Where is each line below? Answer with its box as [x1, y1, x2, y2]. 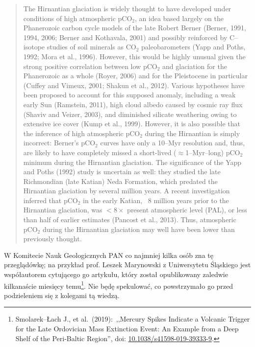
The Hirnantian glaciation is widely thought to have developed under [23, 3, 231, 13]
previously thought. [23, 233, 82, 244]
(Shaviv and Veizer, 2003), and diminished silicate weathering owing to [23, 109, 237, 119]
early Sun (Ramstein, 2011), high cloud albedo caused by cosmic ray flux [23, 99, 243, 109]
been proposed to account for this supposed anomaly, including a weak [23, 90, 236, 100]
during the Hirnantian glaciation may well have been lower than [42, 224, 235, 234]
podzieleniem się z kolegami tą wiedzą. [4, 290, 120, 300]
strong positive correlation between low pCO [23, 61, 157, 71]
